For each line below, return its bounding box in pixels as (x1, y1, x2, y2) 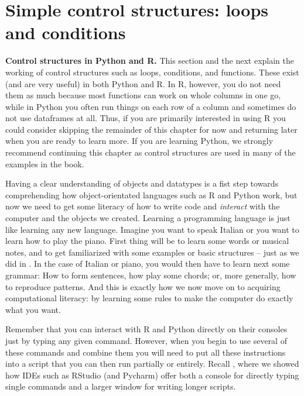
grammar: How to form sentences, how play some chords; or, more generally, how (5, 269, 296, 281)
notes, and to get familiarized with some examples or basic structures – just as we (5, 246, 299, 258)
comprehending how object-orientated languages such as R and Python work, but (5, 188, 298, 201)
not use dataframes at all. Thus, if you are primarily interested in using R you (5, 112, 286, 124)
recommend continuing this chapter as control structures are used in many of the (5, 146, 296, 159)
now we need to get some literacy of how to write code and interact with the (5, 200, 280, 212)
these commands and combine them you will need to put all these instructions (5, 346, 286, 358)
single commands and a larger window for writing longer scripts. (5, 380, 236, 392)
